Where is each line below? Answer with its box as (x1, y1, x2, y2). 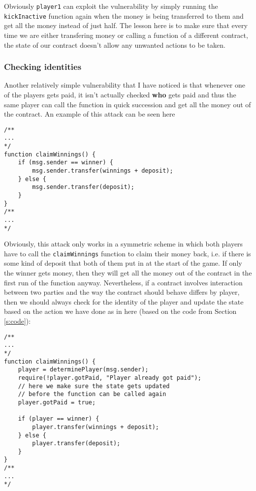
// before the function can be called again (18, 391, 166, 398)
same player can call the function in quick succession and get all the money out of (4, 99, 251, 109)
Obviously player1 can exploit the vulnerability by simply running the (4, 1, 218, 11)
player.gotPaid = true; (18, 399, 96, 406)
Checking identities (4, 61, 82, 73)
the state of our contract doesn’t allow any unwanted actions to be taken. (4, 39, 225, 50)
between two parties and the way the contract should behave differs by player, (4, 287, 240, 297)
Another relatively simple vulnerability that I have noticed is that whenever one (4, 80, 245, 90)
